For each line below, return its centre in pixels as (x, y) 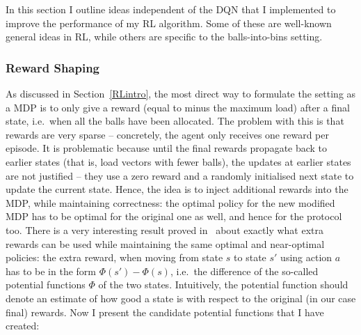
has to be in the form (51, 271)
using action (306, 257)
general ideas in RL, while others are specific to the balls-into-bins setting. (164, 37)
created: (23, 326)
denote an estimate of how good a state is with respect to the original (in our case (181, 298)
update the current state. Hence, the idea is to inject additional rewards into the (177, 189)
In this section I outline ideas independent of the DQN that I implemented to (171, 9)
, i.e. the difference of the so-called (244, 271)
